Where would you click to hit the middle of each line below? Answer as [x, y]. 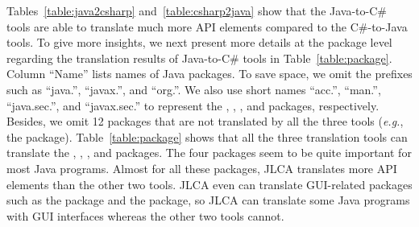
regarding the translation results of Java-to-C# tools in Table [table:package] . [199, 58]
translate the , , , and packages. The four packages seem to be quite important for [209, 153]
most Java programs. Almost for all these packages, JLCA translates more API [202, 168]
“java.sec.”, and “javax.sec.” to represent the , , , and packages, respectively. [193, 105]
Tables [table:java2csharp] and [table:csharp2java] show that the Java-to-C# [197, 10]
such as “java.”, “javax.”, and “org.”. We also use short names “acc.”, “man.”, [194, 89]
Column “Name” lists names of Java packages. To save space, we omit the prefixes [209, 74]
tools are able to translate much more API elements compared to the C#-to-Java [207, 26]
